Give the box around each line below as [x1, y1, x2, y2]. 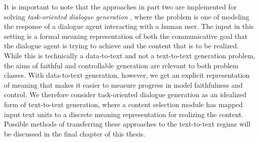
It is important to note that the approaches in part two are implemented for [4, 1, 237, 11]
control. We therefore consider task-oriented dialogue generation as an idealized [4, 89, 247, 100]
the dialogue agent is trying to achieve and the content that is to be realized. [4, 40, 239, 51]
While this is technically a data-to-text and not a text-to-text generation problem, [4, 50, 256, 60]
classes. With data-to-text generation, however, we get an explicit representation [4, 70, 250, 80]
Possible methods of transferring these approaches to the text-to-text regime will [4, 119, 251, 129]
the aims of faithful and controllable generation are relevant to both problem [4, 60, 239, 70]
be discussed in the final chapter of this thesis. [4, 128, 146, 139]
